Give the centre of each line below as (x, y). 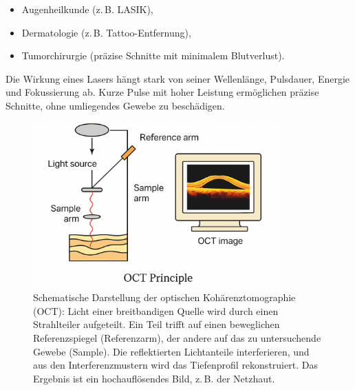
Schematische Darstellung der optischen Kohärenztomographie (164, 297)
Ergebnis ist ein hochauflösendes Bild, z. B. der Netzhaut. (154, 378)
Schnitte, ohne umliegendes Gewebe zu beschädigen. (115, 105)
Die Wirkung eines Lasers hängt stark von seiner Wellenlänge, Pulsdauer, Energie (178, 78)
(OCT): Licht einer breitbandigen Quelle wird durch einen (156, 310)
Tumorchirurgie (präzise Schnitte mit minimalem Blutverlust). (153, 55)
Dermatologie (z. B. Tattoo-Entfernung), (106, 32)
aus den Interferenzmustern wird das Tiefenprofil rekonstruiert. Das (175, 365)
